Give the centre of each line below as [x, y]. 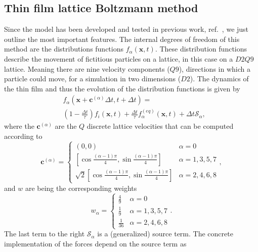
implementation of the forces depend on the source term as [95, 243]
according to [23, 136]
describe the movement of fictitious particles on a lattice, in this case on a [119, 58]
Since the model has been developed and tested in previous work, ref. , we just [126, 29]
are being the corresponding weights [81, 188]
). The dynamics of [219, 79]
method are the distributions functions [64, 49]
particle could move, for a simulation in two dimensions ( [93, 79]
